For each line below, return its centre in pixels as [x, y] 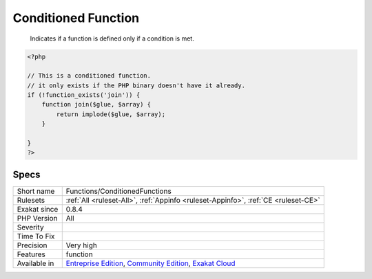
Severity [30, 227]
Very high [82, 245]
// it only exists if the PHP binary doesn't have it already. [136, 85]
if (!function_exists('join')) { [84, 95]
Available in [35, 263]
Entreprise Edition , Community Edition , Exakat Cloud [151, 263]
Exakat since [38, 209]
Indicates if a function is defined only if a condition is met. [112, 38]
